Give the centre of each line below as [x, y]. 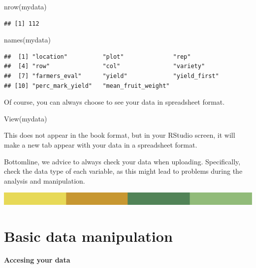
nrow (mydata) [25, 6]
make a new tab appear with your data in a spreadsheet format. [101, 144]
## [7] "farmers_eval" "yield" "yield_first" [112, 76]
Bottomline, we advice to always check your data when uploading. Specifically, [122, 161]
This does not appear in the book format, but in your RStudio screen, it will [120, 135]
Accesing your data [37, 260]
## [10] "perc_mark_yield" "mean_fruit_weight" [87, 86]
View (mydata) [26, 118]
